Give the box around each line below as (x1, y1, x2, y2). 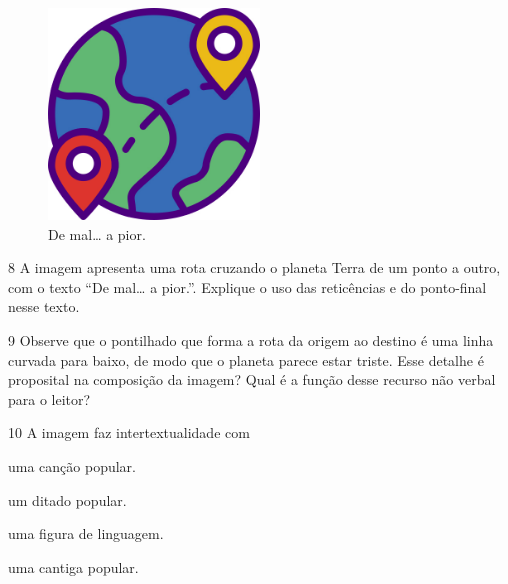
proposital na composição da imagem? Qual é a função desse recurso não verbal (8, 369, 496, 390)
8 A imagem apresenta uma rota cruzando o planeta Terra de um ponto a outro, (8, 257, 501, 278)
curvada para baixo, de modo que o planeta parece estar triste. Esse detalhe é (8, 349, 484, 370)
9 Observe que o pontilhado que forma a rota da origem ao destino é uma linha (8, 329, 494, 350)
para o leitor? (8, 388, 91, 409)
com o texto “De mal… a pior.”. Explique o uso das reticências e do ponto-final (8, 276, 487, 297)
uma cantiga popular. (8, 556, 139, 577)
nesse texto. (8, 296, 80, 317)
